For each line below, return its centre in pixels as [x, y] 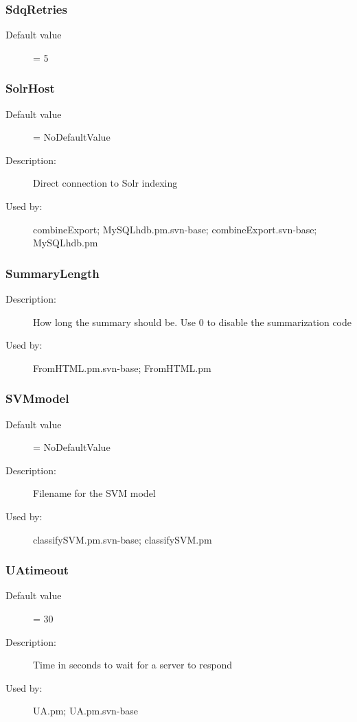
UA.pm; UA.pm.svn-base [85, 711]
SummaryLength [53, 273]
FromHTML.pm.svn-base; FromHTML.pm [122, 368]
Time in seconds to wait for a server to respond [133, 665]
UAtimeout [37, 570]
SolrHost [30, 88]
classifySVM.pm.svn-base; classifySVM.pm [123, 539]
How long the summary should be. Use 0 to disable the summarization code [192, 322]
